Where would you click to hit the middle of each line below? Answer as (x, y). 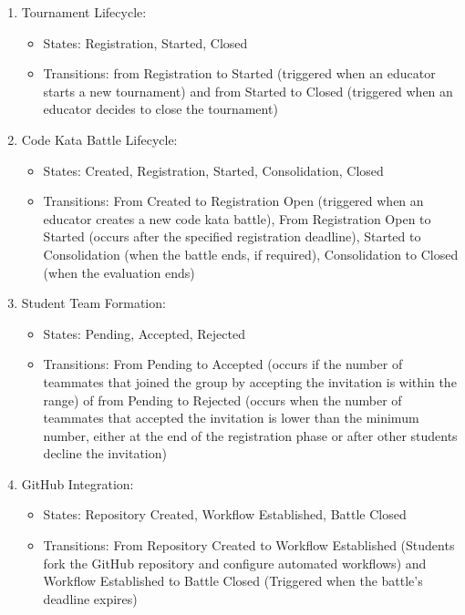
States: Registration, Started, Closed (145, 42)
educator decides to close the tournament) (160, 109)
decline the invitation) (105, 453)
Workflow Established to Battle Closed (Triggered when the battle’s (233, 581)
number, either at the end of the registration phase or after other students (250, 435)
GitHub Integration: (77, 483)
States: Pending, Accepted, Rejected (144, 333)
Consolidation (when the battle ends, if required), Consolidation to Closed (251, 254)
